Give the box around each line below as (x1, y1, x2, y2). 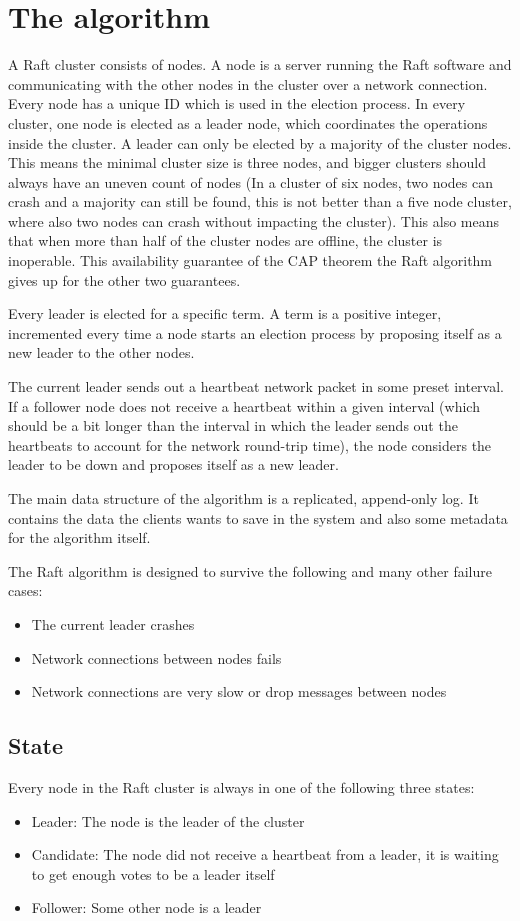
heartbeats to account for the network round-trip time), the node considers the (8, 434, 492, 455)
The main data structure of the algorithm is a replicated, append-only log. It (8, 488, 479, 508)
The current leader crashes (31, 613, 195, 634)
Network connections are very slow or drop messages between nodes (31, 681, 447, 702)
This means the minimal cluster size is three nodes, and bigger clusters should (8, 152, 486, 173)
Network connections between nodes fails (31, 647, 282, 668)
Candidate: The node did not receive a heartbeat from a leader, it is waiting (31, 844, 499, 865)
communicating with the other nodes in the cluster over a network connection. (8, 73, 488, 94)
